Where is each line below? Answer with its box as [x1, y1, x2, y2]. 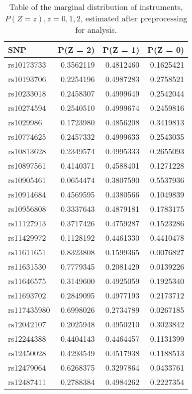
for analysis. [75, 24, 117, 35]
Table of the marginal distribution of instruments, [9, 1, 183, 12]
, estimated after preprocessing [80, 12, 188, 24]
